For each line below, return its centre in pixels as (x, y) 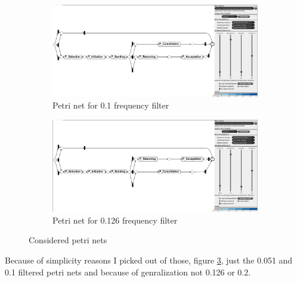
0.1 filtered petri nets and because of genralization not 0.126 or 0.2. (128, 272)
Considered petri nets (68, 240)
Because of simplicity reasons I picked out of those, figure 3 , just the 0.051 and (149, 260)
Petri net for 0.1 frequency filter (111, 105)
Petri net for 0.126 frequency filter (115, 220)
